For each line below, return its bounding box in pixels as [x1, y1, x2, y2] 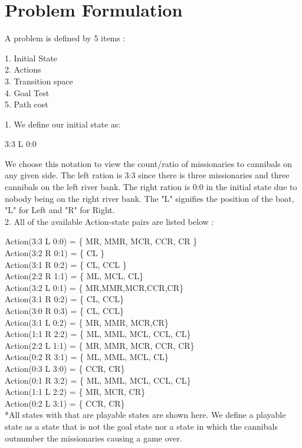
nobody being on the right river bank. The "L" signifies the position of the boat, [5, 192, 294, 204]
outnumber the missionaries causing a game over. [5, 431, 182, 444]
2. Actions [5, 63, 41, 76]
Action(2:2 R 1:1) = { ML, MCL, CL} [5, 270, 143, 282]
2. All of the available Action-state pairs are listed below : [5, 215, 214, 227]
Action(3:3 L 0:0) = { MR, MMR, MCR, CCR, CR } [5, 235, 198, 247]
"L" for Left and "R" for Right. [5, 204, 115, 216]
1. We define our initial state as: [5, 117, 121, 130]
